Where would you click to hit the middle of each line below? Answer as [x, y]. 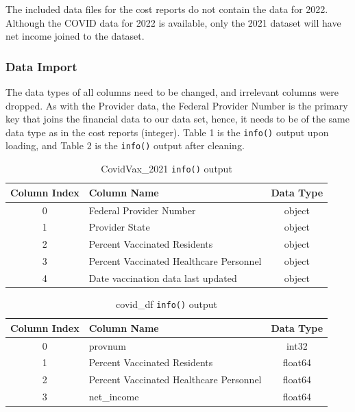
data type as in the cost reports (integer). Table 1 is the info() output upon [167, 132]
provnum [107, 345]
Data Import [41, 66]
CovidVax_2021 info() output [167, 169]
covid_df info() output [167, 304]
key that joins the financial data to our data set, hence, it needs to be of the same [177, 119]
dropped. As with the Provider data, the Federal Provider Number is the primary [177, 105]
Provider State [119, 227]
